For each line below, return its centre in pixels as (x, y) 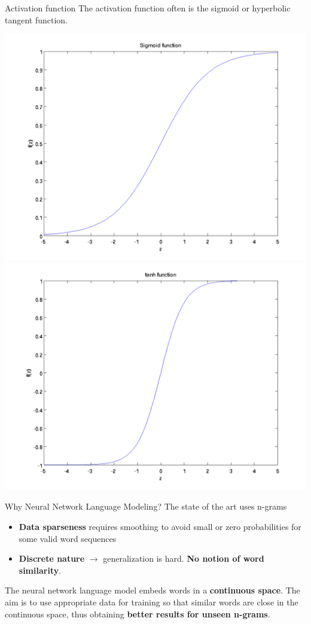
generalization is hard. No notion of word (184, 558)
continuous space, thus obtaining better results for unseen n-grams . (138, 614)
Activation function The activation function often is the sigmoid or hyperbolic (148, 8)
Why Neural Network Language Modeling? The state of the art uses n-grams (146, 506)
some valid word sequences (68, 538)
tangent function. (36, 19)
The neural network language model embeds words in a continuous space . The (153, 590)
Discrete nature (52, 558)
